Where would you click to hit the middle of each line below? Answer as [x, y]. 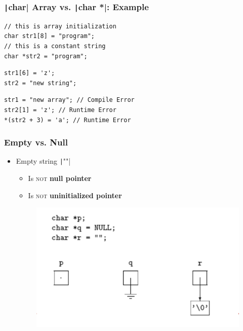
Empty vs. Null [36, 142]
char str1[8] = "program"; [49, 36]
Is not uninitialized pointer [75, 195]
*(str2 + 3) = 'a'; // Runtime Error [68, 120]
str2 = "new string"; [40, 83]
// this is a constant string [55, 46]
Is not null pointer [60, 178]
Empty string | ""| [43, 161]
